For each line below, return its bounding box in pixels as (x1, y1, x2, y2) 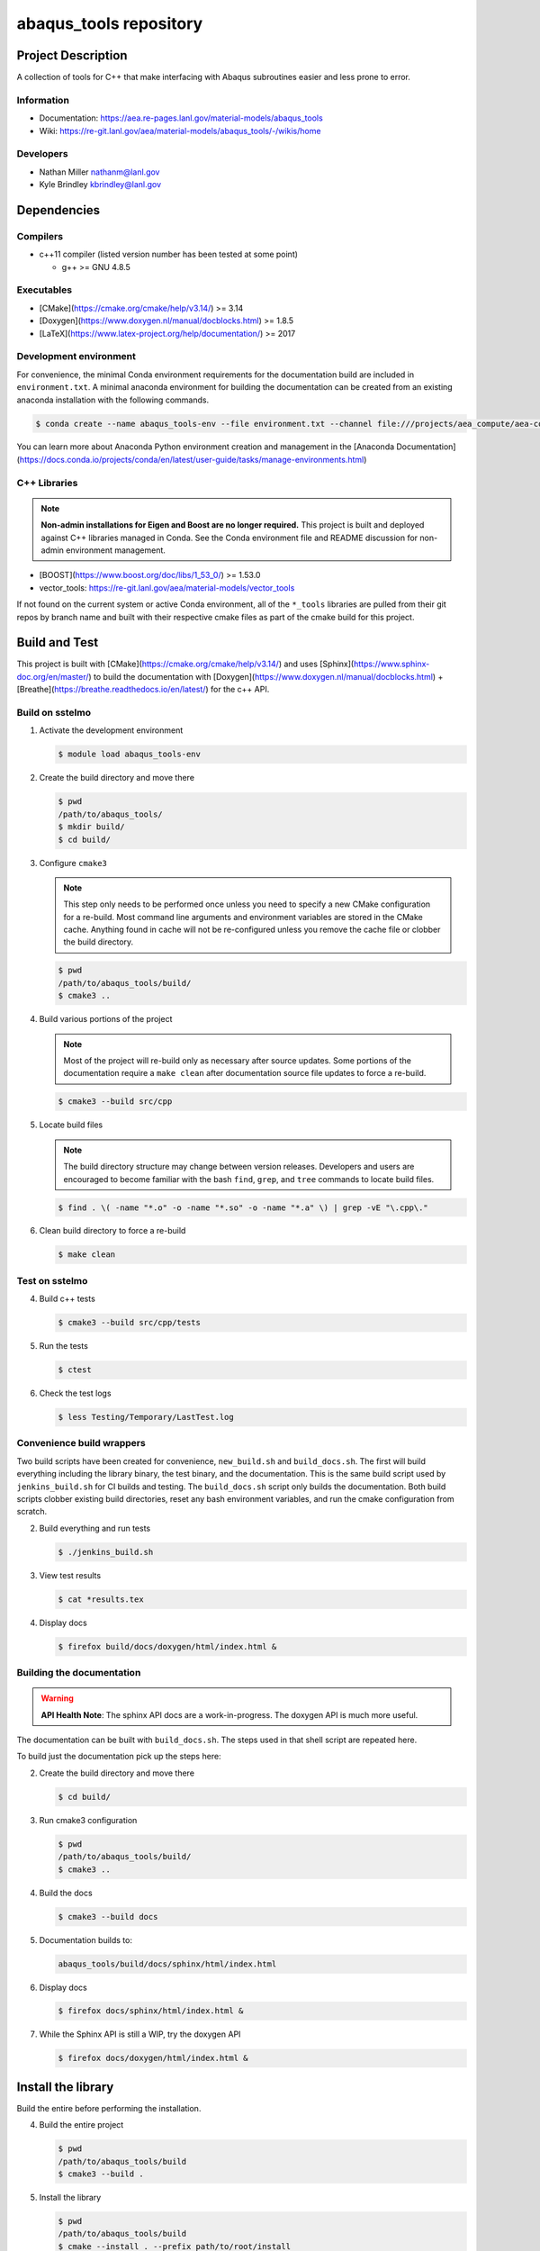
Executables (16, 284, 72, 296)
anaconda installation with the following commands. (16, 394, 210, 405)
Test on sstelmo (16, 1274, 88, 1287)
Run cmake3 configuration (39, 1814, 138, 1825)
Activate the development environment (39, 725, 184, 736)
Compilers (16, 230, 63, 242)
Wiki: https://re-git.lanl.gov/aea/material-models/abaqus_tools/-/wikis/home (39, 125, 321, 136)
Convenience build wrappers (16, 1437, 146, 1450)
